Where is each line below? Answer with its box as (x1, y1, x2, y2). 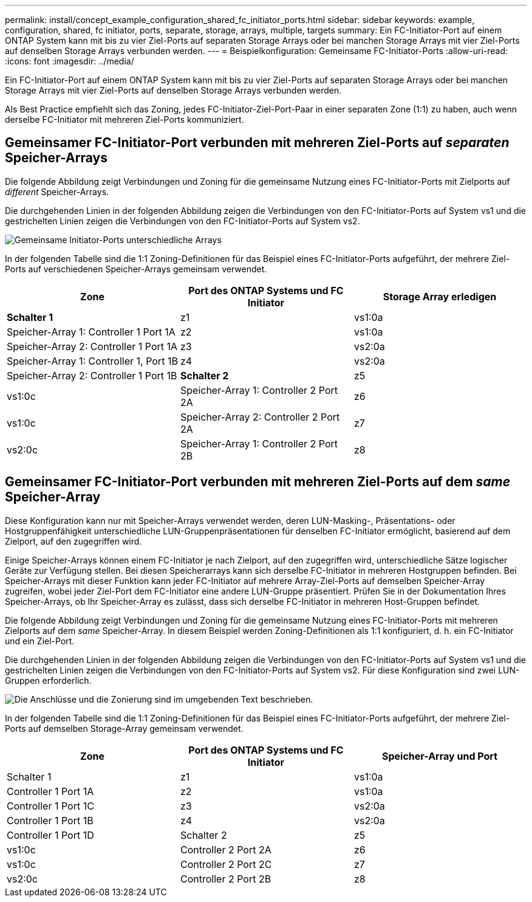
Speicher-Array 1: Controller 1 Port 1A (7, 325, 176, 338)
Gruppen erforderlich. (5, 675, 92, 686)
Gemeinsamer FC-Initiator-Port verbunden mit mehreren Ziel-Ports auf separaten (5, 135, 510, 151)
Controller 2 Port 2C (180, 858, 272, 870)
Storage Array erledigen (383, 290, 497, 303)
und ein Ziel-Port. (5, 635, 75, 646)
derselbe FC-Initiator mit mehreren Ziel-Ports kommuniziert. (5, 114, 244, 125)
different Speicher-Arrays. (5, 186, 109, 197)
